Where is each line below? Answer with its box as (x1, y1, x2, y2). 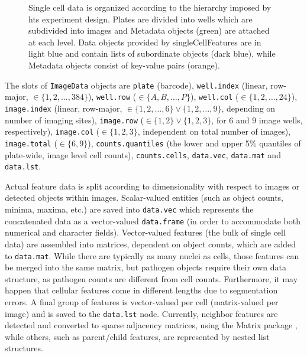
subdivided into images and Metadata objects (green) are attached (28, 24, 270, 37)
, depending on (221, 102, 276, 114)
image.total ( (5, 136, 57, 149)
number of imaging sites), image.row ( (5, 113, 144, 126)
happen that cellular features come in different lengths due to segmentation (5, 284, 278, 296)
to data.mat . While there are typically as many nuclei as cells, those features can (5, 249, 299, 262)
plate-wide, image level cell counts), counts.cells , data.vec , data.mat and (5, 148, 281, 161)
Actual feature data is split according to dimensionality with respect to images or (5, 179, 300, 192)
